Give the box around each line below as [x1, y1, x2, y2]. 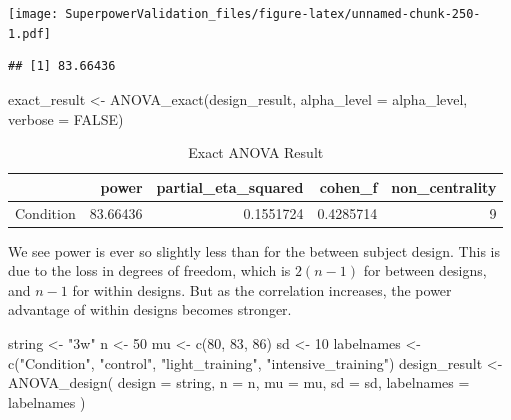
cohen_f [319, 176, 378, 197]
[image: [8, 7, 59, 21]
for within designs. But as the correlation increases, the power [72, 279, 452, 300]
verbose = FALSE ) [8, 108, 124, 129]
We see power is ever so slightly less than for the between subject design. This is [8, 240, 500, 261]
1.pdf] [8, 26, 51, 41]
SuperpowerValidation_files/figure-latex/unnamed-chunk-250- [65, 7, 481, 21]
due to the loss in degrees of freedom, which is [8, 260, 291, 281]
